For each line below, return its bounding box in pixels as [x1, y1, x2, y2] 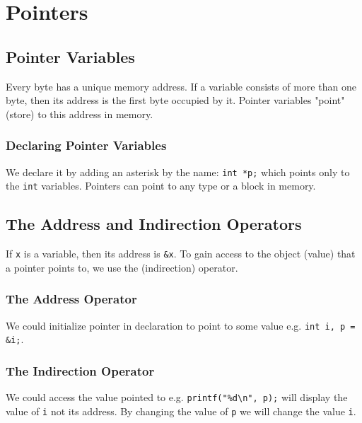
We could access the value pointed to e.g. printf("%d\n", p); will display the [6, 390, 348, 405]
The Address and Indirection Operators [6, 213, 302, 235]
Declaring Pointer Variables [6, 137, 167, 154]
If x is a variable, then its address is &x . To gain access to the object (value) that [6, 246, 356, 261]
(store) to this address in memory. [6, 106, 153, 121]
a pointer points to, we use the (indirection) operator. [6, 260, 238, 274]
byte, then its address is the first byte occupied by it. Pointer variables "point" [6, 93, 345, 108]
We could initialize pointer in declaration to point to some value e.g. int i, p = [6, 318, 356, 332]
